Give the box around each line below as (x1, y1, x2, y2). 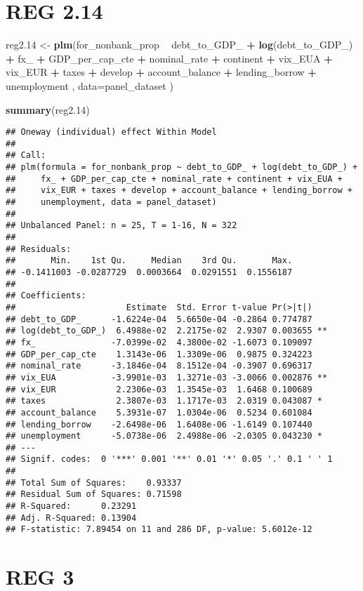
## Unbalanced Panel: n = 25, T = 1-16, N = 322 (6, 220, 237, 231)
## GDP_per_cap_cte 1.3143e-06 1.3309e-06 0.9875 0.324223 (6, 349, 312, 359)
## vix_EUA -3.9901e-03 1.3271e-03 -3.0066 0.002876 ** (6, 372, 328, 383)
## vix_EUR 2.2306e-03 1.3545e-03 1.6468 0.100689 (6, 384, 312, 394)
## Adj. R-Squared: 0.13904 (6, 512, 137, 523)
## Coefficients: (6, 291, 86, 301)
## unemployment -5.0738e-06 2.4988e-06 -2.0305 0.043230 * (6, 431, 323, 441)
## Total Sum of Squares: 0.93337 (6, 477, 182, 488)
